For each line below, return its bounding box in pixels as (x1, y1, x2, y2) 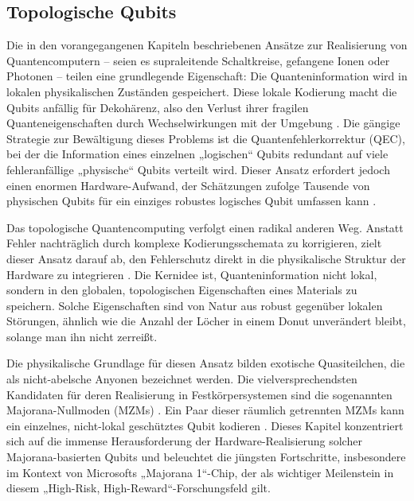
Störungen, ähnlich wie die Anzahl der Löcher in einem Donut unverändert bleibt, (6, 313, 406, 329)
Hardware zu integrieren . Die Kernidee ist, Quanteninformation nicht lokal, (6, 266, 377, 282)
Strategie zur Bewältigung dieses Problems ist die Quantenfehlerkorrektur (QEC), (6, 130, 405, 146)
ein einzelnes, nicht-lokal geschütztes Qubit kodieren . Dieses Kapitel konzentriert (6, 417, 404, 433)
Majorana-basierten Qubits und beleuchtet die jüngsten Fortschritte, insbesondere (6, 449, 406, 465)
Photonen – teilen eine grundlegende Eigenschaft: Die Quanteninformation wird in (6, 68, 408, 84)
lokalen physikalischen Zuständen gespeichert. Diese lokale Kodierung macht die (6, 83, 397, 99)
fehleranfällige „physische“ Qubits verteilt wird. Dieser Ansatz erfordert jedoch (6, 161, 390, 177)
